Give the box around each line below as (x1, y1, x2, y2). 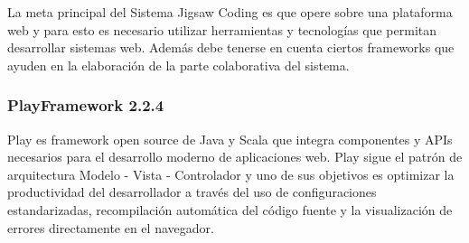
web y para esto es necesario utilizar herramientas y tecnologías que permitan (7, 20, 437, 39)
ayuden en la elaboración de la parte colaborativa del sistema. (7, 55, 350, 74)
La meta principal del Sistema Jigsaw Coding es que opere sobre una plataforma (7, 3, 453, 21)
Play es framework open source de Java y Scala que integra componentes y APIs (7, 129, 453, 148)
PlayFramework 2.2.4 (7, 94, 164, 117)
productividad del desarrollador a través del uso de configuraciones (7, 182, 377, 201)
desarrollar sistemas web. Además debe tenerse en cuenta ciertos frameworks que (7, 38, 455, 57)
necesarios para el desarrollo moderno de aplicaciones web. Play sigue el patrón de (7, 147, 463, 166)
